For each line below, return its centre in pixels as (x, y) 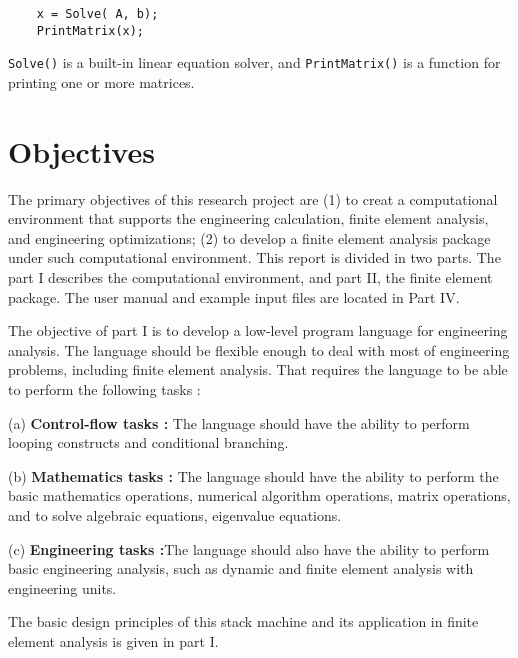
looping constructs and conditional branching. (148, 442)
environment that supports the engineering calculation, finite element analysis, (248, 218)
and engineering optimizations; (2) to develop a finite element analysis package (249, 237)
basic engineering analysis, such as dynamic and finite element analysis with (241, 568)
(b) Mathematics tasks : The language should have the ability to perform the (253, 475)
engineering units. (62, 587)
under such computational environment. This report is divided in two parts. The (254, 257)
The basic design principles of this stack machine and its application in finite (243, 621)
